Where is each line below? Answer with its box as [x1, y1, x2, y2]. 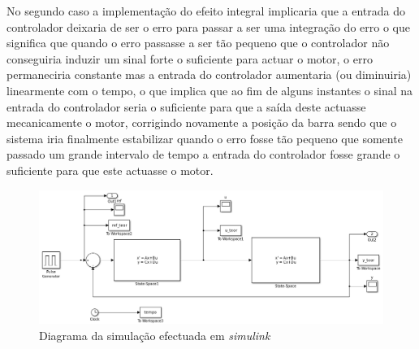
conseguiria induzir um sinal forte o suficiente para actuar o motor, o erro [6, 50, 373, 67]
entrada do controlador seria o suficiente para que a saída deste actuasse [6, 98, 366, 115]
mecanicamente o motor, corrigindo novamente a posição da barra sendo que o [6, 114, 397, 131]
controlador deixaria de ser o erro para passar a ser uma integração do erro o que [6, 18, 410, 35]
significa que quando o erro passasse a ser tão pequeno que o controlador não [6, 34, 390, 51]
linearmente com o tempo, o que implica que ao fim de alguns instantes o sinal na [6, 81, 413, 98]
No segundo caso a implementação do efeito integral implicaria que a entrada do [6, 2, 406, 19]
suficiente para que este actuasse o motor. [6, 161, 214, 178]
